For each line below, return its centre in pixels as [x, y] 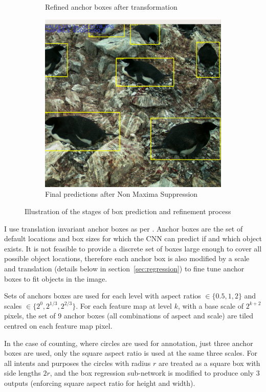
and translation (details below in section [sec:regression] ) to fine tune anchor [124, 268]
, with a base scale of [211, 305]
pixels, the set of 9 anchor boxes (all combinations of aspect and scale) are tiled [129, 316]
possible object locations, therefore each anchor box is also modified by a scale [127, 258]
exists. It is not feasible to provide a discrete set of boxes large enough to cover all [133, 248]
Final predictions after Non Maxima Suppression [121, 194]
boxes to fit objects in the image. [56, 278]
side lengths [23, 373]
